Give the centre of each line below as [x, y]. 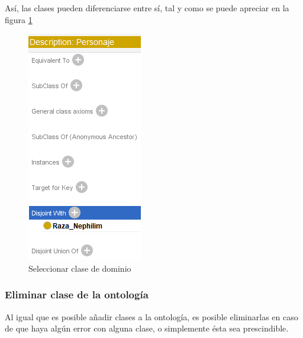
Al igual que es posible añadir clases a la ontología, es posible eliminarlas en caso [151, 316]
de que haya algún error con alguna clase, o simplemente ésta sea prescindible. [147, 328]
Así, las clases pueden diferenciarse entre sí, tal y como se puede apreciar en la [147, 8]
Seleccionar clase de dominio [80, 268]
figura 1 [19, 19]
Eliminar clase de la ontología [77, 294]
